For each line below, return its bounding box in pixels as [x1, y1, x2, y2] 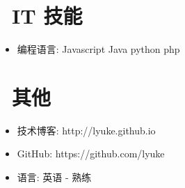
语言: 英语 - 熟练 [17, 170, 92, 185]
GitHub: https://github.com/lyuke [17, 146, 165, 161]
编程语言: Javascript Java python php [17, 42, 180, 56]
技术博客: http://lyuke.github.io [17, 123, 156, 137]
